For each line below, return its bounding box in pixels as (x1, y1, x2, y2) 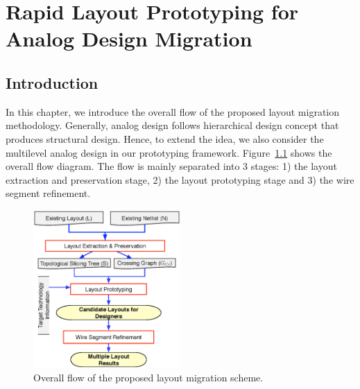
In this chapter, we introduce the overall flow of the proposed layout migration (6, 104, 340, 119)
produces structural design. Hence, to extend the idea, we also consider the (6, 131, 324, 146)
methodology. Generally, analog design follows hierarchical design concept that (6, 118, 339, 132)
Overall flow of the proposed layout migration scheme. (33, 370, 264, 385)
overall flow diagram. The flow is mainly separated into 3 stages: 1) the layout (6, 159, 337, 173)
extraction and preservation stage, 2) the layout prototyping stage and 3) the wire (6, 172, 354, 187)
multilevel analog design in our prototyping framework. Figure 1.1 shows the (6, 145, 332, 159)
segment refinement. (6, 186, 91, 200)
